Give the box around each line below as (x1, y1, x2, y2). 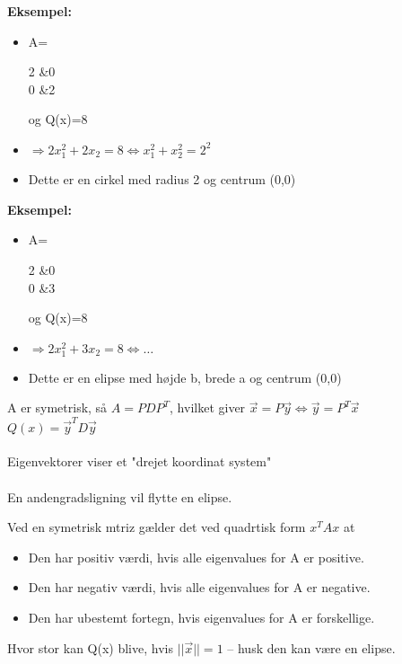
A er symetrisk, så (7, 398, 108, 417)
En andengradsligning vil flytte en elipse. (7, 487, 232, 506)
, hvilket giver (170, 398, 246, 417)
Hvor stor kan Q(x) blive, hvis (7, 638, 173, 657)
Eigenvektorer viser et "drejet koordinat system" (7, 452, 272, 471)
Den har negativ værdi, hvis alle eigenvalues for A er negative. (28, 578, 371, 597)
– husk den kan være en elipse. (227, 638, 396, 657)
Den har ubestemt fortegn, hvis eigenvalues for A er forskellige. (28, 607, 375, 626)
